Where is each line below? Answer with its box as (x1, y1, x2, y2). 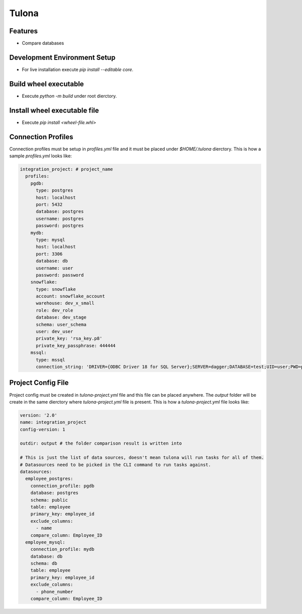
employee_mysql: (25, 539, 65, 545)
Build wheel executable (9, 80, 84, 88)
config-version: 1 (20, 426, 65, 432)
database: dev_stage (36, 315, 87, 320)
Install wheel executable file (9, 106, 99, 114)
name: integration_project (20, 419, 87, 425)
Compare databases (22, 40, 64, 46)
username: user (36, 265, 73, 271)
